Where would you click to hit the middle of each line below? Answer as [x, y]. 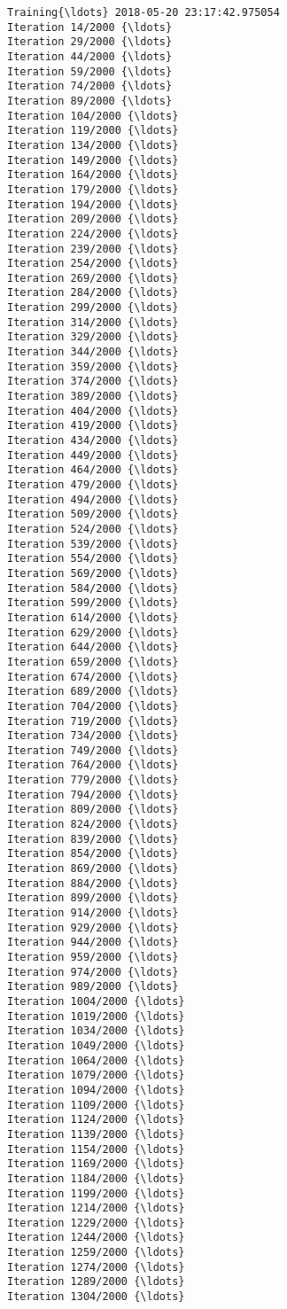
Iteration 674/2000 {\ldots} [93, 677]
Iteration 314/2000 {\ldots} [93, 322]
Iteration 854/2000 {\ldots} [93, 854]
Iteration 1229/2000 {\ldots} [96, 1223]
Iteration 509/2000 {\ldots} [93, 514]
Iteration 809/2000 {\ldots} [93, 810]
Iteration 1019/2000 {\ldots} [96, 1016]
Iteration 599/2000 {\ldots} [93, 603]
